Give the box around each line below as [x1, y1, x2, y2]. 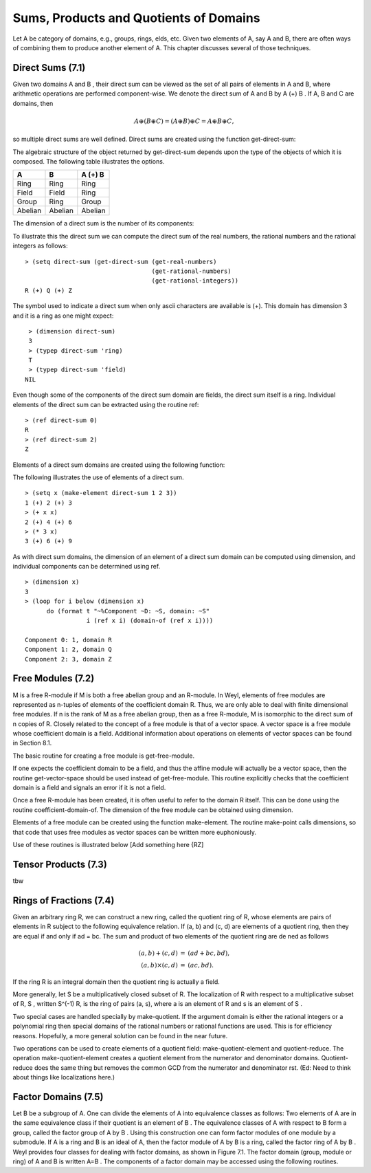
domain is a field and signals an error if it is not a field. [12, 784, 166, 792]
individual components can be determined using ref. [12, 562, 161, 571]
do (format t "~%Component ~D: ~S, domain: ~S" [46, 607, 210, 615]
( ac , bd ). [188, 961, 214, 969]
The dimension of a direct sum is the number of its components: [12, 219, 194, 228]
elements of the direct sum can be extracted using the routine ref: [12, 400, 199, 408]
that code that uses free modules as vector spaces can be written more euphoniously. [12, 828, 257, 836]
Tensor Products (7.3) [12, 858, 108, 870]
